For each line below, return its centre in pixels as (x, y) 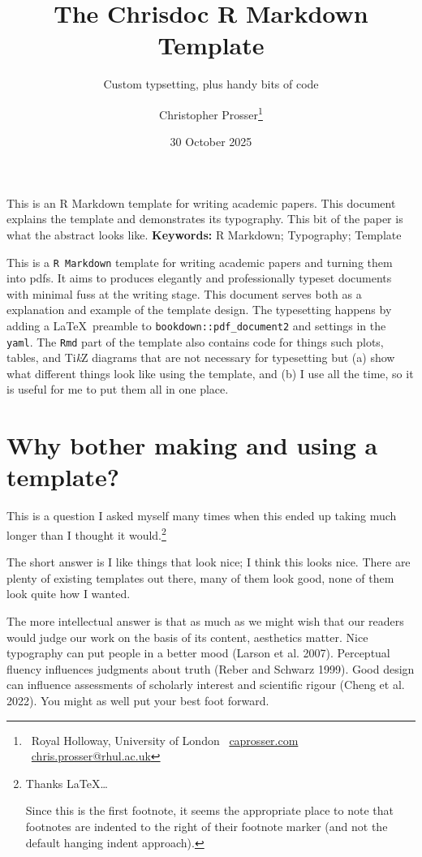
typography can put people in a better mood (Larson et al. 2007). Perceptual (198, 653)
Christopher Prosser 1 (211, 113)
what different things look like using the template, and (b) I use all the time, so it (210, 373)
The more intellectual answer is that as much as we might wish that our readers (205, 621)
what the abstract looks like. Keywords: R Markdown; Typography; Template (204, 234)
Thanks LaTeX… (67, 783)
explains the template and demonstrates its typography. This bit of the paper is (205, 219)
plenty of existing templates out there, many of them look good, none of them (200, 577)
